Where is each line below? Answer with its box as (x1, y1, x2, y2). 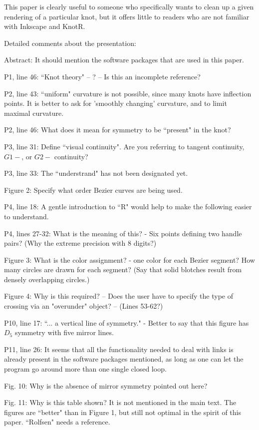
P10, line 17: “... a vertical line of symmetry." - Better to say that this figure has (4, 317, 249, 328)
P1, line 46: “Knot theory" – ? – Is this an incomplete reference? (4, 71, 201, 81)
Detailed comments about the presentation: (4, 37, 136, 48)
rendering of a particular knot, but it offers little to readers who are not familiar (4, 11, 250, 21)
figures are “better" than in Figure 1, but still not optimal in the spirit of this (4, 407, 241, 417)
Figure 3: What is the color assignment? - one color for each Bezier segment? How (4, 254, 255, 265)
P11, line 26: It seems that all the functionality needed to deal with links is (4, 344, 234, 354)
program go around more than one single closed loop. (4, 364, 167, 374)
